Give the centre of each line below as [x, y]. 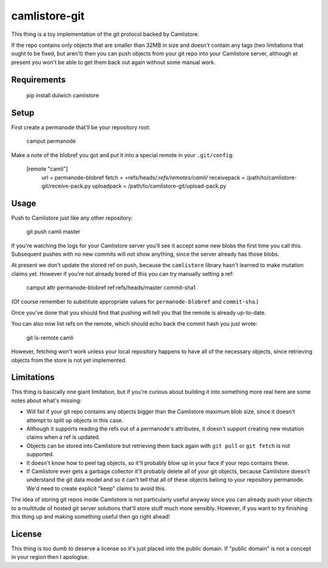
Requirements [39, 79]
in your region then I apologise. [50, 557]
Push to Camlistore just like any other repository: [72, 218]
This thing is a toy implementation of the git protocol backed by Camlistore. [105, 34]
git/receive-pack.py [66, 186]
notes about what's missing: [46, 400]
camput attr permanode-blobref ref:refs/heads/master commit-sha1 [111, 288]
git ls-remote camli [50, 337]
